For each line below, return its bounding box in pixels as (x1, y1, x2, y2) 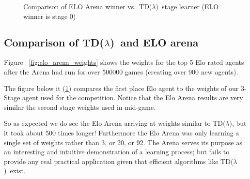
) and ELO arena (109, 34, 199, 49)
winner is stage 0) (23, 11, 76, 21)
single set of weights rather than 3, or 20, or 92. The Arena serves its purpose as (4, 137, 242, 147)
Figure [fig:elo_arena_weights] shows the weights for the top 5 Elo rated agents (4, 57, 244, 67)
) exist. (4, 165, 26, 176)
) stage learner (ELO (156, 1, 219, 11)
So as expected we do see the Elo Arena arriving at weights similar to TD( (4, 118, 226, 128)
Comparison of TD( (4, 34, 104, 49)
